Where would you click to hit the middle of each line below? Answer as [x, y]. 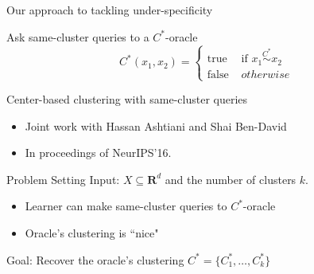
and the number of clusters [231, 179]
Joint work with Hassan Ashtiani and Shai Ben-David [156, 125]
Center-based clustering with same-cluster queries [127, 99]
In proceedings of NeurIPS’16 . [98, 153]
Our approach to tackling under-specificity [110, 10]
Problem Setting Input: [63, 179]
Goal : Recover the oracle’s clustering [95, 259]
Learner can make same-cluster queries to [126, 206]
